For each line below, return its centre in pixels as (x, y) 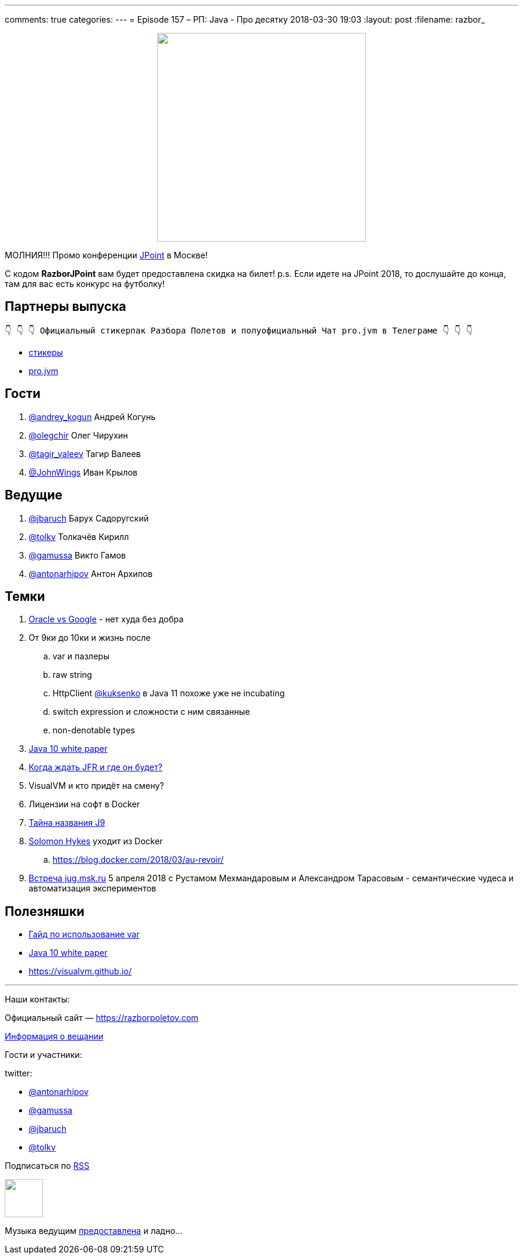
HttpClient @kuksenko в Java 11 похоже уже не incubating (169, 693)
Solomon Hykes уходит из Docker (96, 841)
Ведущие (34, 495)
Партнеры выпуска (66, 307)
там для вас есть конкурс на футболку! (85, 284)
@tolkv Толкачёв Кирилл (79, 536)
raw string (73, 675)
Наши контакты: (37, 999)
